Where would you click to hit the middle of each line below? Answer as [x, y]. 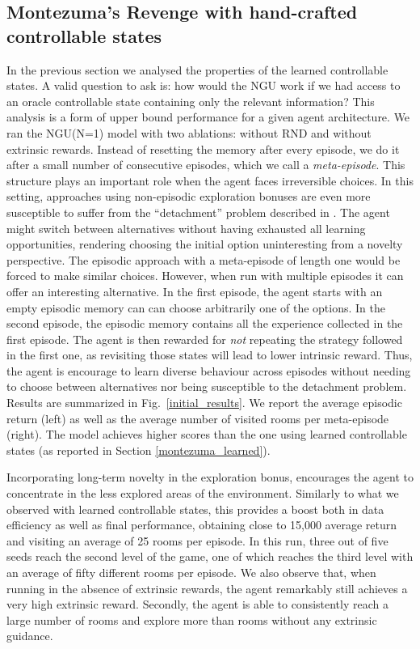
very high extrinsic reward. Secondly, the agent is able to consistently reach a [197, 604]
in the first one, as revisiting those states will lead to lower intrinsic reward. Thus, [210, 355]
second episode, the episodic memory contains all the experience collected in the [205, 323]
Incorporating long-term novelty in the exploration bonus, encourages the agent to [210, 477]
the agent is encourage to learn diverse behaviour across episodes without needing [209, 370]
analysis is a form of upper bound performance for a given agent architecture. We [208, 117]
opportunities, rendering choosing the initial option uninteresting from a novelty [205, 244]
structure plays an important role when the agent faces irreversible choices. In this [210, 180]
